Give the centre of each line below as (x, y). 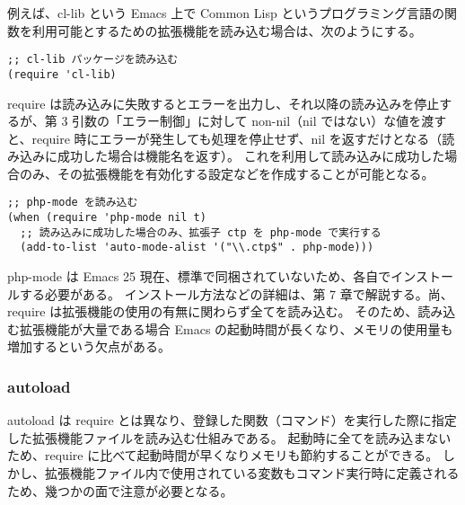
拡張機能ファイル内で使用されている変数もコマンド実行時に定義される (252, 473)
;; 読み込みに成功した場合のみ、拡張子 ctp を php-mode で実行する (201, 232)
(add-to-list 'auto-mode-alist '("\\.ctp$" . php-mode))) (197, 248)
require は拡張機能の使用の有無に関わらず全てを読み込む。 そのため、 (213, 311)
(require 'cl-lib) (62, 74)
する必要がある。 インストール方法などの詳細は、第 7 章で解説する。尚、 (236, 293)
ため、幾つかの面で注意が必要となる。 (120, 490)
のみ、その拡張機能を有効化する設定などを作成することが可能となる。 (227, 173)
